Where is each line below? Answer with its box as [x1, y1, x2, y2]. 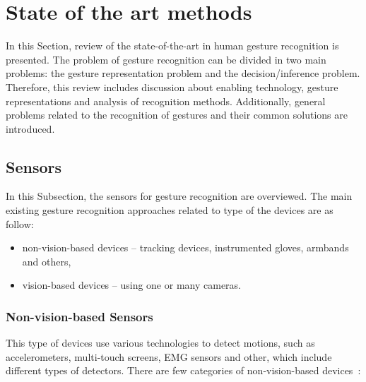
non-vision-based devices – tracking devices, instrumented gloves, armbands [22, 240, 349, 255]
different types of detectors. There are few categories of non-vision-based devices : [6, 363, 361, 378]
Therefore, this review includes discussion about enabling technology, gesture [6, 79, 338, 94]
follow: [6, 216, 34, 231]
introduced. [6, 121, 55, 136]
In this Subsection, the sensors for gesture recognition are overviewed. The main [6, 189, 353, 203]
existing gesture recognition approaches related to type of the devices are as [6, 203, 333, 217]
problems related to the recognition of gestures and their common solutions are [6, 107, 348, 122]
